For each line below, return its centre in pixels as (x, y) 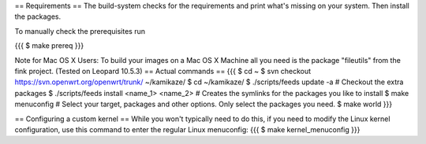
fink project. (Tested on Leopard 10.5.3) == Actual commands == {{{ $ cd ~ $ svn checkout (163, 71)
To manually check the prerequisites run (80, 31)
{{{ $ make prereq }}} (49, 46)
